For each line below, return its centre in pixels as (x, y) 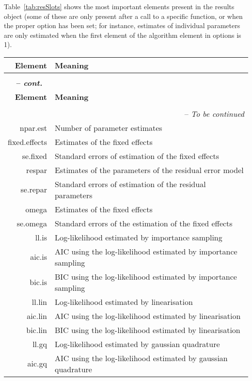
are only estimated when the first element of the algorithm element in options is (123, 35)
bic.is (38, 282)
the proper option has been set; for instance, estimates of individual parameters (122, 25)
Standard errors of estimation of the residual (130, 184)
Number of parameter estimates (108, 127)
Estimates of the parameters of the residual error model (149, 170)
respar (37, 170)
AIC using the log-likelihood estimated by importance (146, 251)
